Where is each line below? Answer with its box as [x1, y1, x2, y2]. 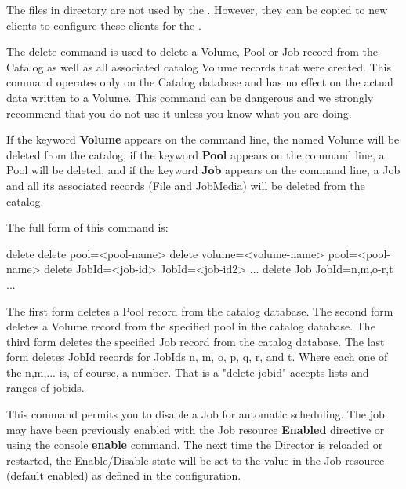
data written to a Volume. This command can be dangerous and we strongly [6, 89, 374, 105]
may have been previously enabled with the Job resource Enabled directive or [6, 421, 385, 437]
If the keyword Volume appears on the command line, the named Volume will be [6, 131, 400, 148]
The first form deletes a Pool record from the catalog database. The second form [6, 302, 393, 319]
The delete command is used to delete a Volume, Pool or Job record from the [6, 43, 378, 60]
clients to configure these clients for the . [6, 16, 201, 33]
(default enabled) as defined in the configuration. [6, 467, 241, 484]
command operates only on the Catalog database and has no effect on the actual [6, 74, 393, 90]
